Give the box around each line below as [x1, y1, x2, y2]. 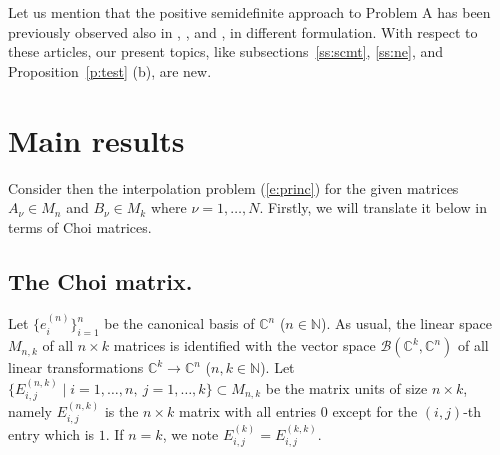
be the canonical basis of [104, 313, 255, 334]
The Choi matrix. [8, 265, 193, 296]
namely [8, 400, 52, 421]
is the [104, 400, 139, 421]
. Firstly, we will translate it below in [259, 197, 487, 218]
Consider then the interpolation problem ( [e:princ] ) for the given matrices [8, 177, 459, 198]
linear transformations [8, 357, 144, 378]
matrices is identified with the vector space [113, 335, 376, 356]
